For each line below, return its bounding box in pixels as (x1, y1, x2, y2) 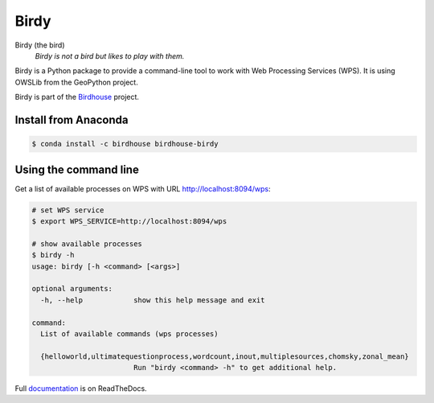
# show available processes (31, 239, 142, 249)
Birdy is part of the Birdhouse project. (14, 93, 140, 102)
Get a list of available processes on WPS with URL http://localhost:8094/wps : (14, 183, 271, 193)
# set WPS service (31, 205, 104, 215)
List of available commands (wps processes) (40, 329, 219, 338)
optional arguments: (31, 284, 113, 294)
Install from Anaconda (14, 113, 129, 126)
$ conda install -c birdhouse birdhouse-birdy (31, 139, 219, 149)
